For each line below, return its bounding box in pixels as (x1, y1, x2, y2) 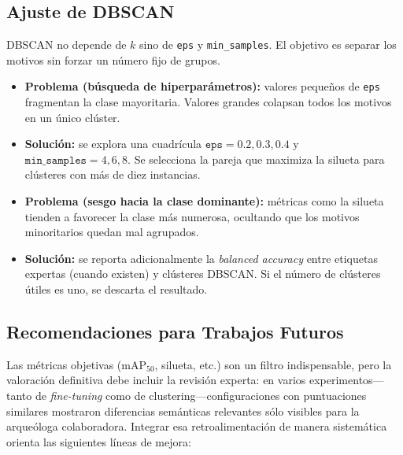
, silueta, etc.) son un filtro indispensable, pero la (154, 356, 392, 372)
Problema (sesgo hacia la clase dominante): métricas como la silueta (24, 193, 384, 209)
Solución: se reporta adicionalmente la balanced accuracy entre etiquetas (24, 250, 378, 266)
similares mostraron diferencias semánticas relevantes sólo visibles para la (6, 402, 360, 419)
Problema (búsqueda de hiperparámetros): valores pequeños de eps (24, 78, 380, 94)
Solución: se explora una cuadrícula (24, 135, 202, 152)
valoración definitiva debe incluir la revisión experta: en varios (6, 372, 306, 388)
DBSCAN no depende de (6, 36, 127, 53)
